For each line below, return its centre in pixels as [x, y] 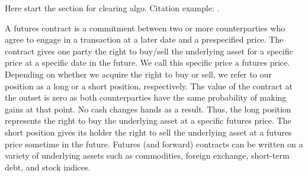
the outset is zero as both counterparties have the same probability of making [146, 97]
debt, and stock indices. [48, 167]
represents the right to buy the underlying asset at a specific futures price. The [148, 120]
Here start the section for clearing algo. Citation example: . [112, 8]
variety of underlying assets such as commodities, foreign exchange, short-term [147, 155]
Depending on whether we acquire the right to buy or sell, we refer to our [138, 74]
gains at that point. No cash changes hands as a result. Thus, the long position [148, 109]
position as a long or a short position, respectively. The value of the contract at [149, 86]
